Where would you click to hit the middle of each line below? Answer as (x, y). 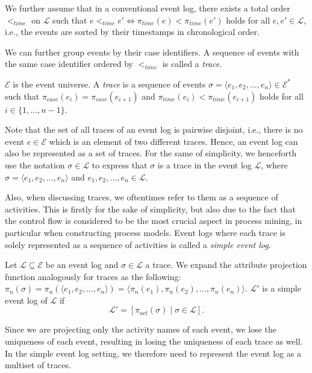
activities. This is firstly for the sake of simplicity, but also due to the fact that (150, 209)
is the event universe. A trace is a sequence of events (109, 84)
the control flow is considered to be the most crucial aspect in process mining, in (154, 221)
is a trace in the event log (204, 164)
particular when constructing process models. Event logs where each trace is (145, 232)
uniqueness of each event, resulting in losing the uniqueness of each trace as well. (154, 341)
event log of (26, 300)
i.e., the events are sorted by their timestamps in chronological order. (132, 32)
